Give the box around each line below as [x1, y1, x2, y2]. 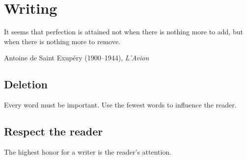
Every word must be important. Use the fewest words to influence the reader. [4, 100, 237, 110]
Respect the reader [4, 124, 103, 139]
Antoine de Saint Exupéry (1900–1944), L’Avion [4, 53, 149, 63]
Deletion [4, 77, 48, 92]
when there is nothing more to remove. [4, 36, 121, 46]
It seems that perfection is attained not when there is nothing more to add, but [4, 27, 243, 37]
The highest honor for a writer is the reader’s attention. [4, 146, 172, 157]
